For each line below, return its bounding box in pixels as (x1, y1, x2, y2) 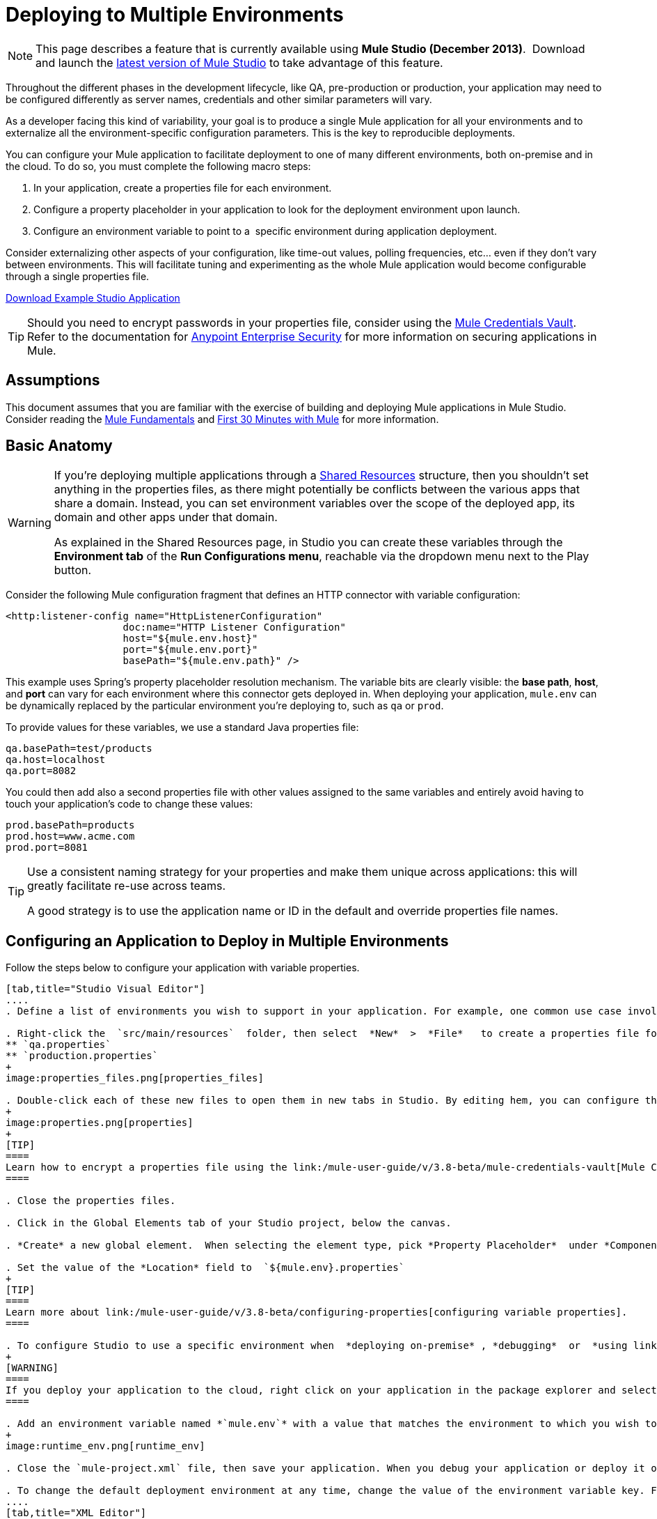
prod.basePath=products (6, 819, 135, 831)
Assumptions (6, 371, 100, 390)
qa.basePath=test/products (6, 743, 152, 755)
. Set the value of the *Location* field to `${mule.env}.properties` (6, 1262, 405, 1274)
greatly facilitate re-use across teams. (27, 879, 226, 893)
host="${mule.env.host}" (122, 633, 258, 645)
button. (54, 563, 92, 578)
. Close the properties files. (6, 1195, 176, 1207)
